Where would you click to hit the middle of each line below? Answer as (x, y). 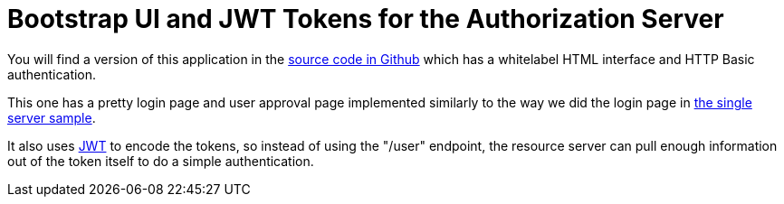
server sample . (52, 117)
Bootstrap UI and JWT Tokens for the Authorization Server (366, 19)
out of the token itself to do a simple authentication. (161, 161)
